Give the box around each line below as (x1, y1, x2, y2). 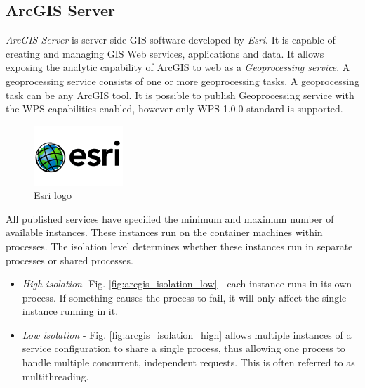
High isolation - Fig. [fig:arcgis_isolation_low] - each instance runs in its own (22, 276, 352, 291)
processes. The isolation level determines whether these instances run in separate (6, 238, 353, 253)
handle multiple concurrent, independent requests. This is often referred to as (22, 355, 355, 370)
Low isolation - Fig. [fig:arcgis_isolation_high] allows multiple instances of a (22, 327, 352, 342)
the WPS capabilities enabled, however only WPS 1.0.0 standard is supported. (6, 101, 343, 116)
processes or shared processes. (6, 252, 133, 267)
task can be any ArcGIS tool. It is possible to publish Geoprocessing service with (6, 87, 354, 102)
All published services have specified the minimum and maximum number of (6, 211, 334, 226)
